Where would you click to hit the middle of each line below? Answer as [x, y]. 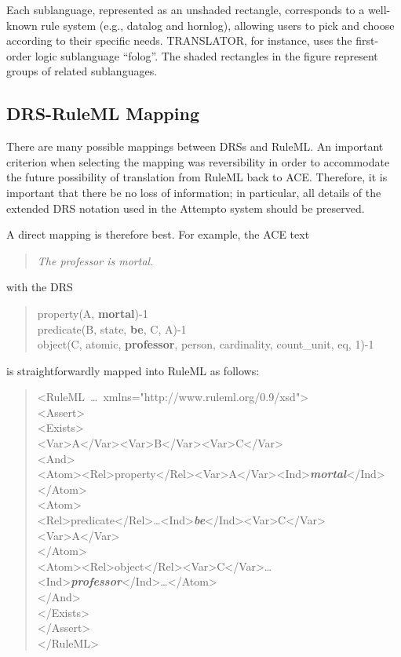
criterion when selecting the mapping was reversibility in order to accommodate [198, 161]
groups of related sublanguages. [82, 71]
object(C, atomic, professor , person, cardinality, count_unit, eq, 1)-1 [206, 344]
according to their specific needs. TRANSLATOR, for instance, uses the [179, 40]
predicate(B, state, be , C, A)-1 [112, 328]
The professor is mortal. [95, 260]
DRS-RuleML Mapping [103, 113]
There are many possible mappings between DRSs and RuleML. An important [195, 146]
